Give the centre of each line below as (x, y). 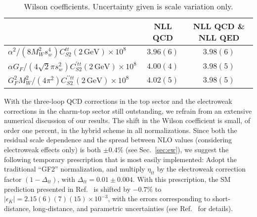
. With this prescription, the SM (182, 179)
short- (221, 198)
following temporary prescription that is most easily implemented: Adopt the (121, 159)
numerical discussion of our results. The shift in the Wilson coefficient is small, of (127, 120)
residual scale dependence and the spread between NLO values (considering (118, 140)
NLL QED (219, 37)
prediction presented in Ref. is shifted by (67, 189)
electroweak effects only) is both (53, 149)
